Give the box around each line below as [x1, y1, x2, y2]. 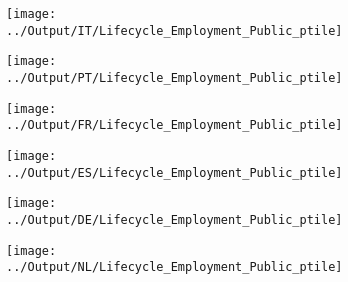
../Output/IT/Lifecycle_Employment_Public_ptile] [6, 23, 343, 38]
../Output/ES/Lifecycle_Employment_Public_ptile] [6, 165, 343, 180]
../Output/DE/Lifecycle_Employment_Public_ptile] [6, 212, 343, 227]
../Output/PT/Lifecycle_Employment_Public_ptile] [6, 70, 343, 85]
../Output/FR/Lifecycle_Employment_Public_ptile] [6, 118, 343, 133]
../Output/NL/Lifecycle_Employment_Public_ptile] [6, 260, 343, 275]
